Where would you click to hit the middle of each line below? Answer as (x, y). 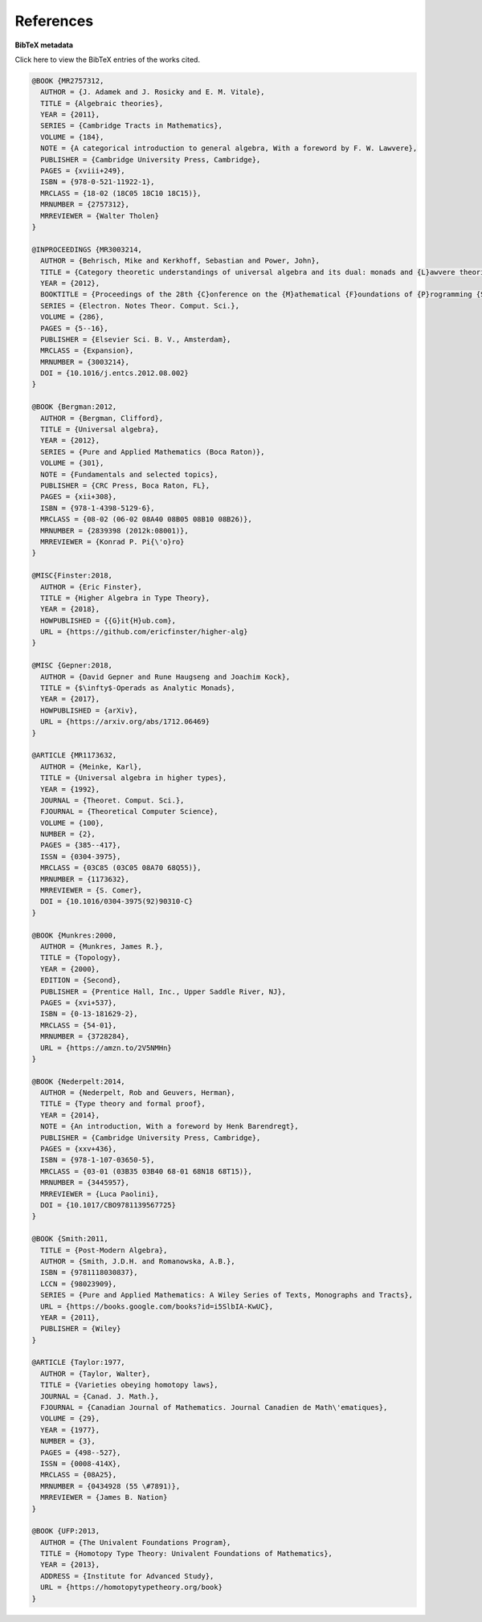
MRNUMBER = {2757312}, (85, 204)
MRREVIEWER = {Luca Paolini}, (100, 1194)
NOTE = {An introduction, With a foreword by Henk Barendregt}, (170, 1126)
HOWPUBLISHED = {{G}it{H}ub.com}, (108, 620)
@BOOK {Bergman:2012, (74, 407)
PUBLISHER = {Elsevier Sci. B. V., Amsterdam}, (136, 339)
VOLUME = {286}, (72, 317)
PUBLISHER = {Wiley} (81, 1329)
